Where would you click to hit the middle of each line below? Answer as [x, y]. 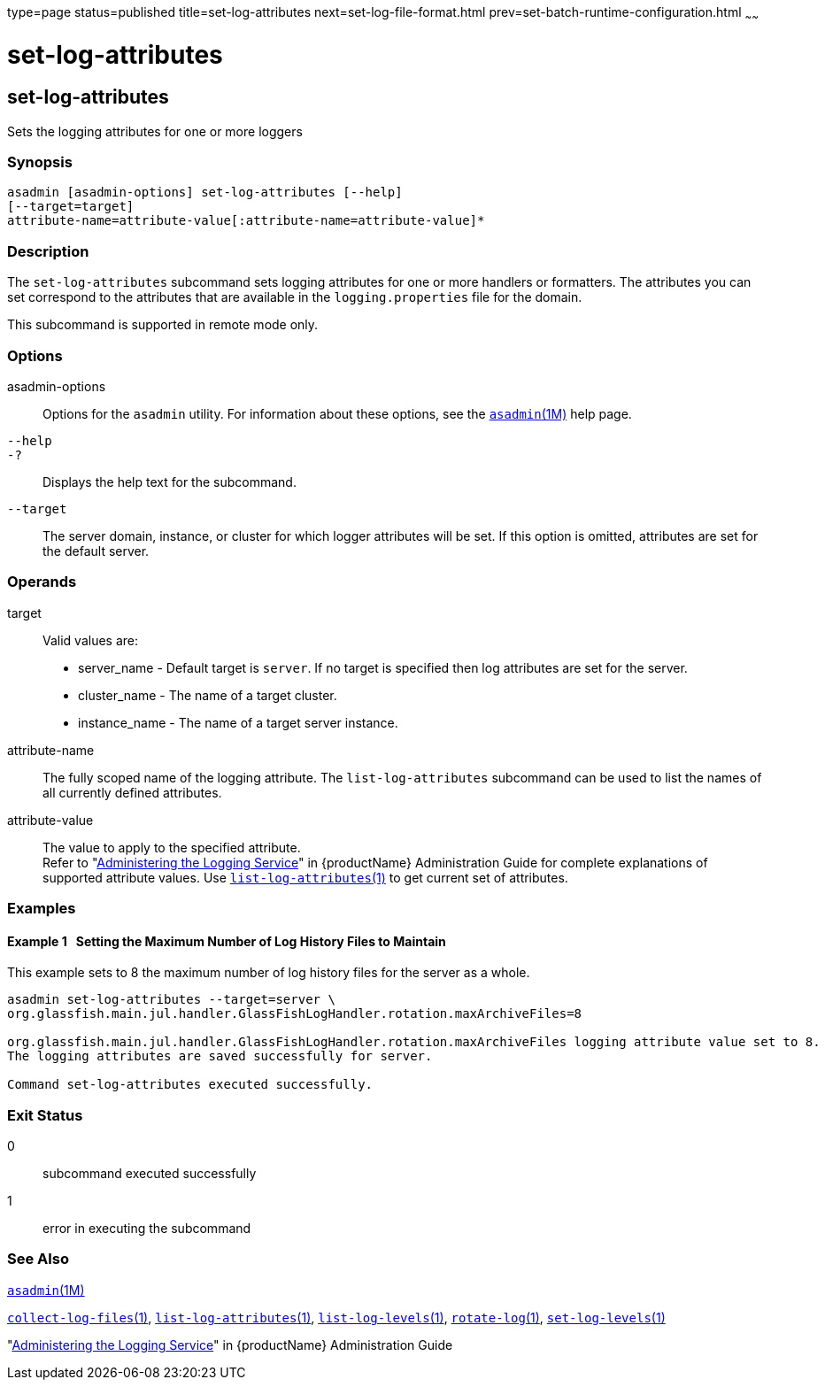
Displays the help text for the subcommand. [170, 482]
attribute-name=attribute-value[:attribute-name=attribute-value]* [246, 221]
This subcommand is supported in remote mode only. [163, 325]
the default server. [96, 551]
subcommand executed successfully [150, 1174]
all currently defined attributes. [132, 792]
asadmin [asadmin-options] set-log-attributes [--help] [205, 193]
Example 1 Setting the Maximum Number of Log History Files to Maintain [227, 941]
